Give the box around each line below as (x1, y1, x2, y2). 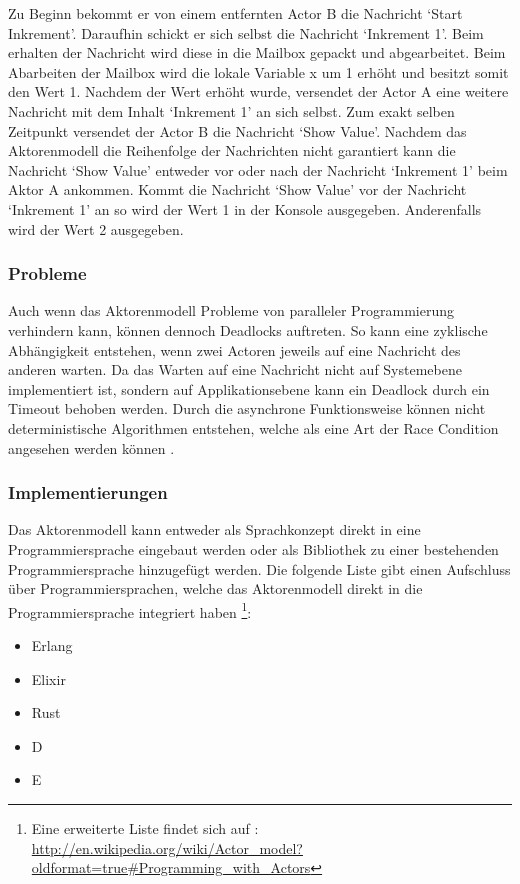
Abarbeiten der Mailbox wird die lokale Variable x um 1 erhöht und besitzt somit (8, 61, 509, 82)
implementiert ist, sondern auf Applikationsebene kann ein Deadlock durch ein (8, 378, 490, 399)
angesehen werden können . (8, 437, 175, 458)
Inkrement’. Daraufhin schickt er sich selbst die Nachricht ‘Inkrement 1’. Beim (8, 22, 484, 43)
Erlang (31, 634, 73, 655)
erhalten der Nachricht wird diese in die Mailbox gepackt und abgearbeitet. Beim (8, 42, 506, 63)
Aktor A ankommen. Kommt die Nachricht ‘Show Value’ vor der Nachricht (8, 179, 467, 200)
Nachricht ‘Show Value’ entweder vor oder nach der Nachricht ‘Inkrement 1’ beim (8, 159, 508, 180)
